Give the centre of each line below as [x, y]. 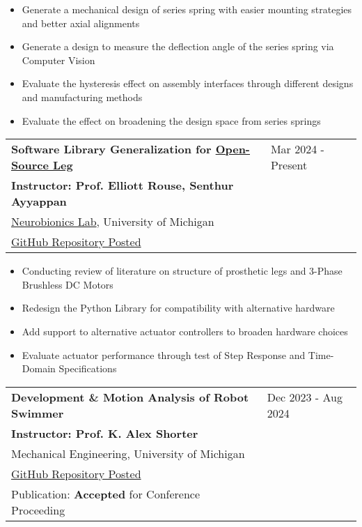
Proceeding [38, 510]
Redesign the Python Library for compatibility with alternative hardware [178, 308]
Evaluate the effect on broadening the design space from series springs [171, 120]
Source [30, 165]
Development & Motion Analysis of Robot [130, 397]
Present [289, 165]
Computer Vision [58, 60]
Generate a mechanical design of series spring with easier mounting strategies [187, 9]
